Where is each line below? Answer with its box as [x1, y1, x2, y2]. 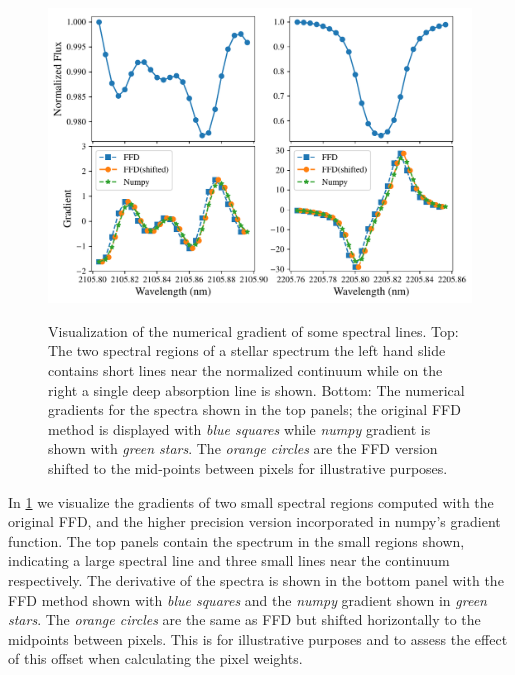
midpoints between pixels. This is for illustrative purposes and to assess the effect [8, 628, 508, 649]
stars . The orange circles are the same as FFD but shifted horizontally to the [8, 609, 481, 630]
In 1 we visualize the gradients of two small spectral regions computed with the [8, 491, 494, 512]
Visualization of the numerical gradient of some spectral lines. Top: [48, 320, 459, 341]
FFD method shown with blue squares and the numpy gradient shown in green [8, 589, 487, 610]
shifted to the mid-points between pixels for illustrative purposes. [48, 457, 448, 478]
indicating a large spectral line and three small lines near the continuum [8, 550, 450, 571]
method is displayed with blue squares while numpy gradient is [48, 418, 431, 439]
